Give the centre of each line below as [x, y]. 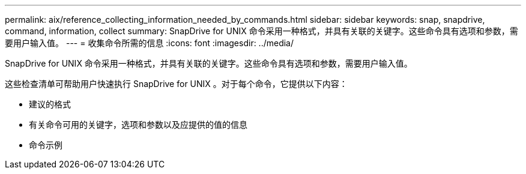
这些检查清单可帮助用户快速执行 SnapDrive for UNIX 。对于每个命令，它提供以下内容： [176, 84]
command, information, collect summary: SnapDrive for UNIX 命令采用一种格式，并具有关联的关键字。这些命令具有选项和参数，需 [261, 31]
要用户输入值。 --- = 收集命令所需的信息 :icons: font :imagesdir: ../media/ [150, 43]
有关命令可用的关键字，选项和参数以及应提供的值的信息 [138, 124]
